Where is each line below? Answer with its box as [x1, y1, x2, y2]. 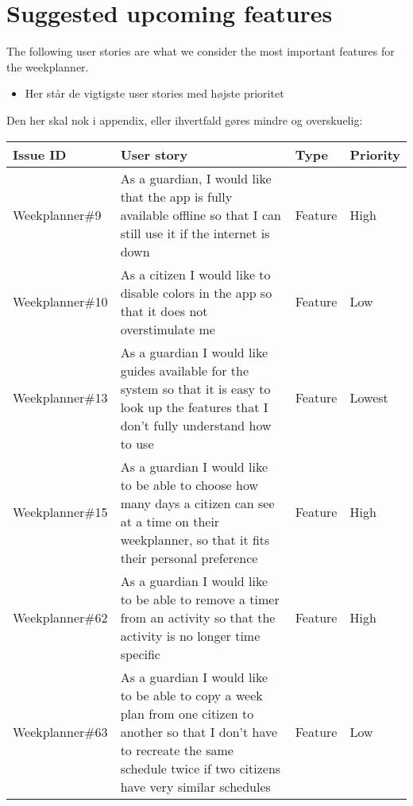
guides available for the [120, 361, 249, 380]
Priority [349, 145, 400, 164]
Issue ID [13, 145, 67, 164]
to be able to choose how [120, 475, 259, 494]
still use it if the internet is [120, 223, 270, 242]
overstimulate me [120, 319, 215, 338]
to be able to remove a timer [120, 589, 280, 608]
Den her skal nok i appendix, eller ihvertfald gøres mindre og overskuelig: [6, 111, 363, 128]
